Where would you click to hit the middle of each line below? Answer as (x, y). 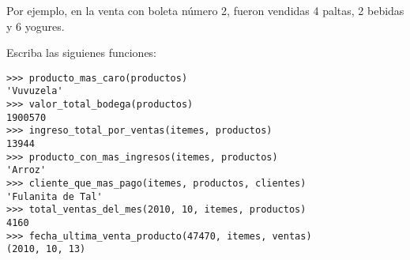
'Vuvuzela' (35, 91)
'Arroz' (26, 170)
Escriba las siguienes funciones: (82, 53)
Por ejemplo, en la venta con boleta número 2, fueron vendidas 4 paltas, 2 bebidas (205, 10)
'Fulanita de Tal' (55, 196)
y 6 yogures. (36, 26)
